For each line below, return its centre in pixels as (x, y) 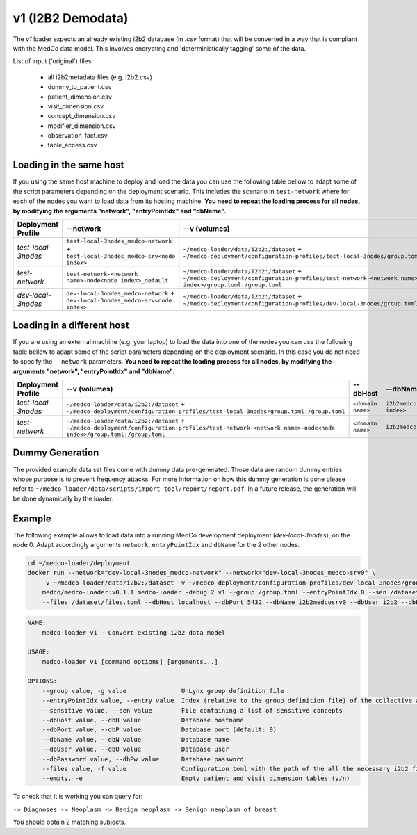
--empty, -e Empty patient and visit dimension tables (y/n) (196, 778)
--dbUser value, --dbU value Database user (136, 749)
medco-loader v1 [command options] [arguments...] (130, 662)
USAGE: (39, 652)
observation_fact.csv (77, 136)
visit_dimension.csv (76, 106)
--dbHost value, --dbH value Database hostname (143, 720)
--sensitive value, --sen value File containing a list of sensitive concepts (193, 710)
